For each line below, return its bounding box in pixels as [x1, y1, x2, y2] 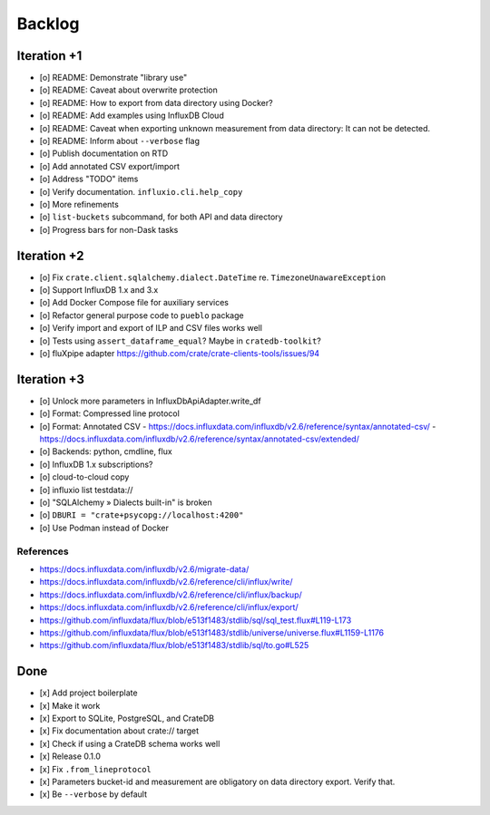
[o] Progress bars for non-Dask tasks [39, 224, 179, 235]
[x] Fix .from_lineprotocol [39, 763, 152, 774]
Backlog [16, 14, 80, 34]
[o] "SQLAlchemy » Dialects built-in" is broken [39, 497, 212, 508]
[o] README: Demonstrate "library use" [39, 73, 188, 83]
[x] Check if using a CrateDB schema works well [39, 738, 220, 749]
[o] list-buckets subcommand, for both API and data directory [39, 211, 283, 222]
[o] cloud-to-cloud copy [39, 471, 130, 482]
